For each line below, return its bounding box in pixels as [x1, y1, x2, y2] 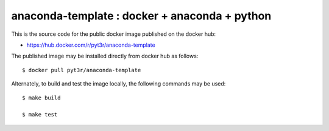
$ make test [22, 111, 58, 118]
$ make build [22, 94, 61, 101]
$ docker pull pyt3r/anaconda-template [22, 67, 141, 73]
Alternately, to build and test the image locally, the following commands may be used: [11, 80, 226, 87]
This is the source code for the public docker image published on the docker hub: [11, 30, 216, 38]
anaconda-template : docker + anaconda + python [11, 9, 272, 22]
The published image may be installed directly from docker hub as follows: [11, 52, 199, 60]
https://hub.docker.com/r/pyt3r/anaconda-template [26, 41, 155, 49]
